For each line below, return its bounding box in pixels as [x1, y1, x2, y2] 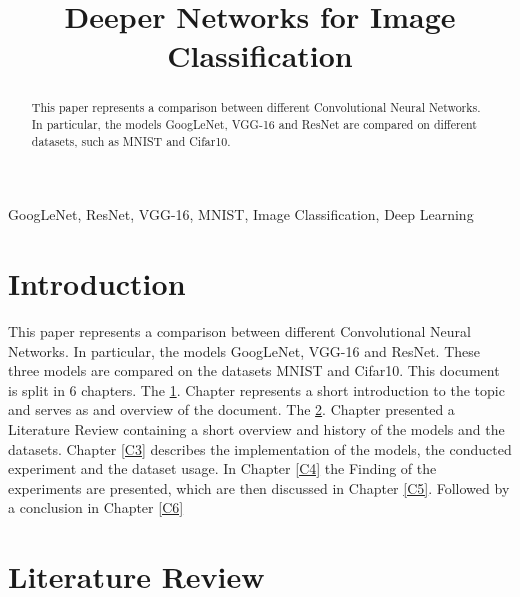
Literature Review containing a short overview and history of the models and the [8, 419, 505, 440]
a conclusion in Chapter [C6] [8, 497, 184, 518]
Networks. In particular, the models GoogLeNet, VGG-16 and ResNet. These [8, 340, 481, 361]
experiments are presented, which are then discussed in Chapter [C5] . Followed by [8, 477, 510, 498]
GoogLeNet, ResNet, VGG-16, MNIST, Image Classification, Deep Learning [8, 204, 474, 225]
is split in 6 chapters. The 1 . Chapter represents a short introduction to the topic [8, 379, 505, 400]
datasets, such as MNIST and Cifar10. [31, 132, 231, 149]
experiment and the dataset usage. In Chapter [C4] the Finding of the [8, 458, 437, 479]
